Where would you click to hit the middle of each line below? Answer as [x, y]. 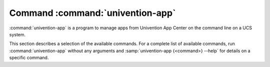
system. [17, 34]
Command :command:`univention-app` [92, 13]
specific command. [29, 58]
